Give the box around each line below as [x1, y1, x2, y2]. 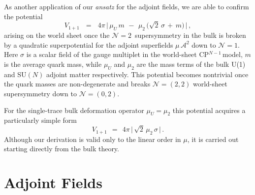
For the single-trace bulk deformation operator [4, 105, 144, 115]
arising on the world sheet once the [4, 30, 110, 40]
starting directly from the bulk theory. [4, 143, 119, 154]
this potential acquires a [172, 105, 246, 115]
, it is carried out [187, 134, 239, 144]
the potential [4, 11, 43, 21]
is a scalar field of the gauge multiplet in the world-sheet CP [26, 49, 209, 59]
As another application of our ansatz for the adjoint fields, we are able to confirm [4, 1, 249, 11]
